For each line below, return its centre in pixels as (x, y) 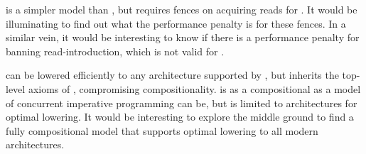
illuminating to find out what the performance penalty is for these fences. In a (176, 23)
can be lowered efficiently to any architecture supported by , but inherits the (172, 75)
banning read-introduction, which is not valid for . (115, 51)
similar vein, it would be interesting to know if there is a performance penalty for (183, 37)
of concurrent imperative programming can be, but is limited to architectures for (182, 103)
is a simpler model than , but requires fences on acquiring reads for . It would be (182, 9)
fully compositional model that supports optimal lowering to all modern (162, 130)
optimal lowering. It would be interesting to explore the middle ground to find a (180, 117)
